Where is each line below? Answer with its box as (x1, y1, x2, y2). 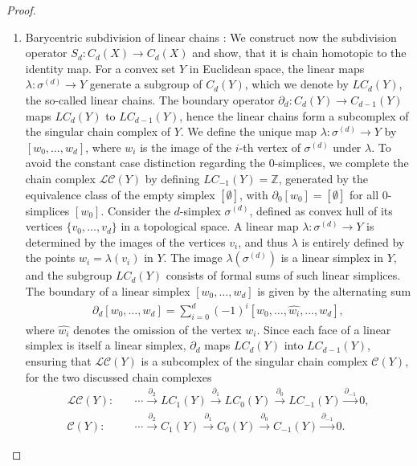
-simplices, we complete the (274, 154, 409, 171)
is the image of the (140, 138, 232, 155)
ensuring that (25, 353, 92, 370)
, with (239, 186, 268, 202)
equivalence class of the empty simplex (25, 186, 215, 202)
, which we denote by (244, 76, 349, 92)
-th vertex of (239, 138, 300, 155)
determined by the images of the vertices (25, 233, 226, 250)
